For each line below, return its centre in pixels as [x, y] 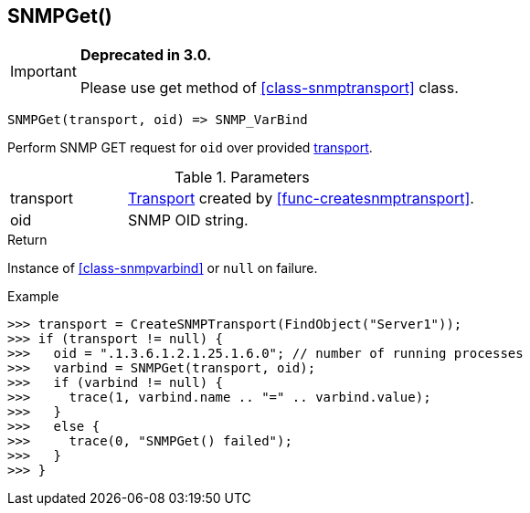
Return [27, 240]
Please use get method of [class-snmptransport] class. [269, 88]
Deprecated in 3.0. [146, 55]
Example [33, 297]
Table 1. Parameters [242, 178]
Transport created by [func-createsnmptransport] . [301, 199]
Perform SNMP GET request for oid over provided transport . [190, 148]
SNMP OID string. [188, 220]
